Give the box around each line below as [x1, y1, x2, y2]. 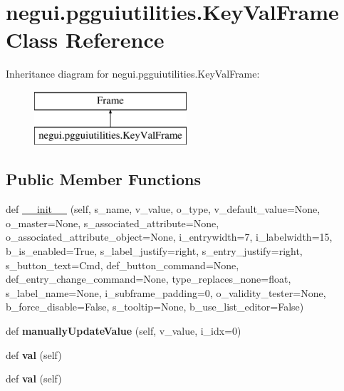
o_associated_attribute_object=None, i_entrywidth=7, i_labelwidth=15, [6, 229, 333, 244]
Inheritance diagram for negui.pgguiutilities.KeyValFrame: [6, 66, 260, 81]
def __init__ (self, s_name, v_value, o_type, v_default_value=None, [6, 202, 320, 217]
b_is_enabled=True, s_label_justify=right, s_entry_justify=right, [6, 244, 303, 259]
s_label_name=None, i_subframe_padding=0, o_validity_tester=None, [6, 285, 326, 300]
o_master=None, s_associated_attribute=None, [6, 215, 219, 230]
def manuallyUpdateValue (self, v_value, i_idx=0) [6, 323, 241, 338]
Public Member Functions [6, 168, 201, 190]
